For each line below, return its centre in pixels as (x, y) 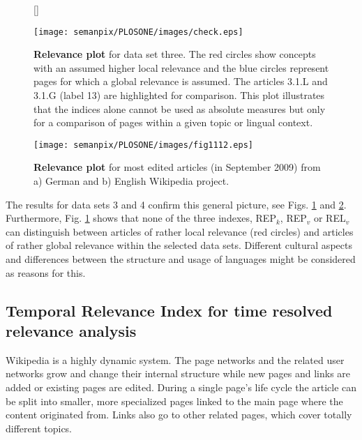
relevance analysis (71, 331)
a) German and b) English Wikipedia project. (131, 181)
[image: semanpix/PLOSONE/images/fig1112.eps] (143, 145)
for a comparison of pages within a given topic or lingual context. (173, 122)
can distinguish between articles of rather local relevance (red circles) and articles (180, 231)
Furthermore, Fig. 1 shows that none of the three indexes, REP (141, 218)
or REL (330, 218)
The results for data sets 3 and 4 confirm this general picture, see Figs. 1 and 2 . (176, 204)
